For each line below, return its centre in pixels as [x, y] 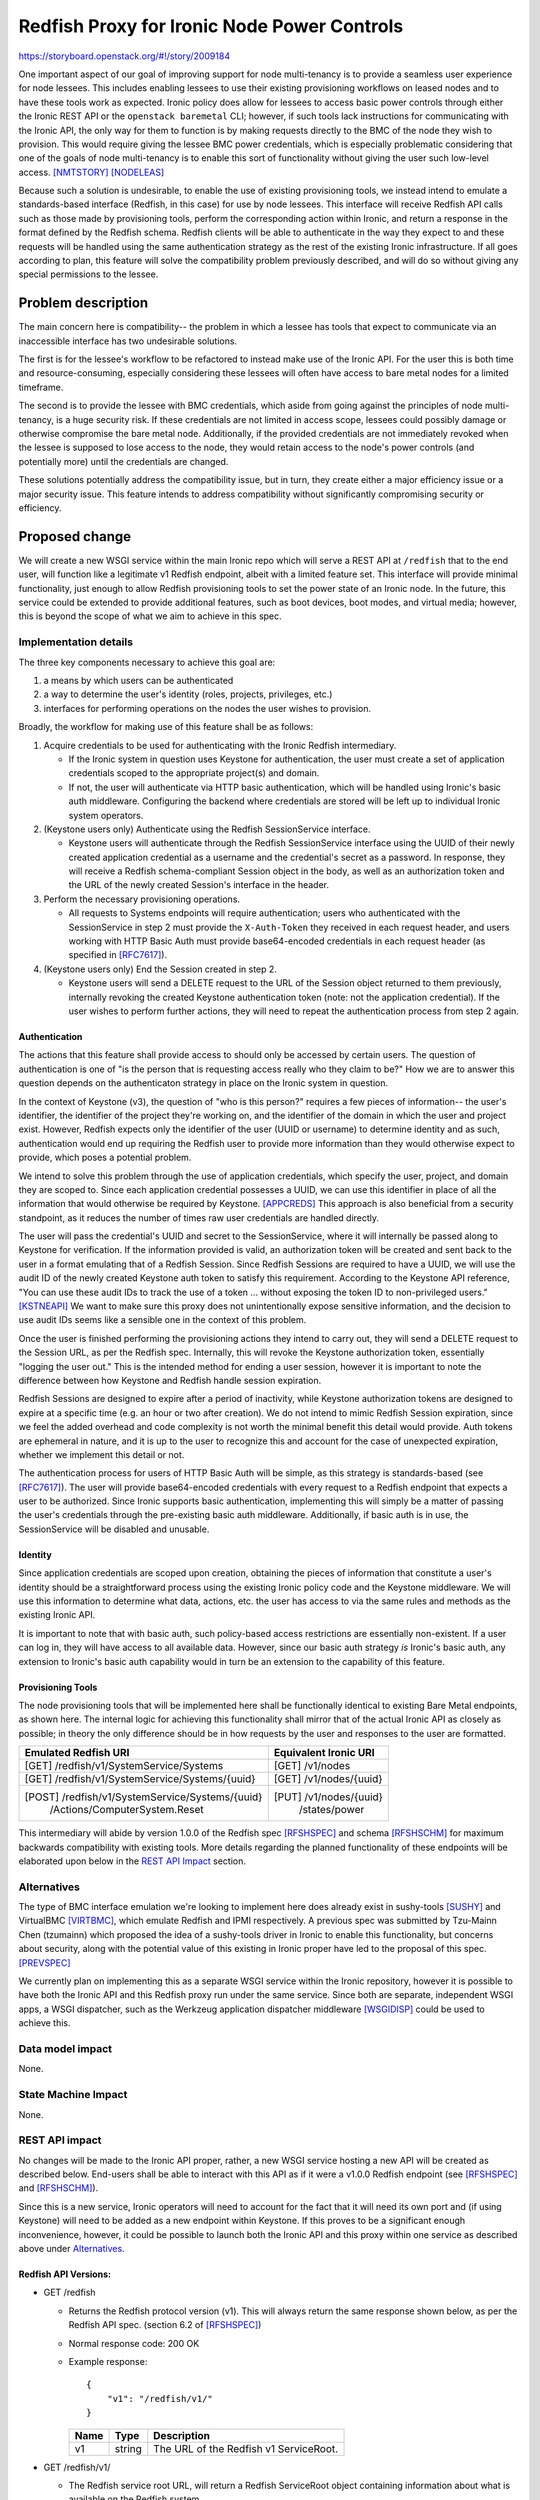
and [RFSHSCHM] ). [58, 2188]
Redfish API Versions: [65, 2274]
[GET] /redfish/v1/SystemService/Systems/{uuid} [140, 1779]
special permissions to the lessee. [88, 274]
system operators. [106, 815]
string [128, 2448]
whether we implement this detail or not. [101, 1454]
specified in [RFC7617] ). [118, 955]
